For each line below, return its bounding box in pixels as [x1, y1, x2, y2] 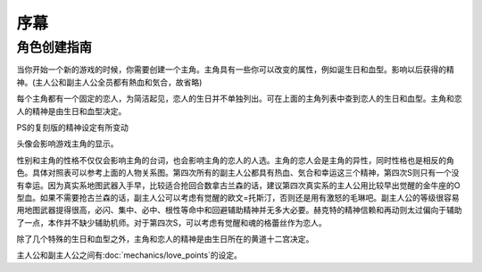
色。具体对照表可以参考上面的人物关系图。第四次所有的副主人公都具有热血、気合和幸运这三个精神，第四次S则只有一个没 [16, 168, 460, 178]
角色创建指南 [16, 39, 93, 55]
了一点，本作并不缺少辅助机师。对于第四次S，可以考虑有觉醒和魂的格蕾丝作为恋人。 [16, 217, 327, 227]
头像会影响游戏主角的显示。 [16, 138, 119, 149]
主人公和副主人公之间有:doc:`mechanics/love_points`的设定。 [16, 250, 243, 260]
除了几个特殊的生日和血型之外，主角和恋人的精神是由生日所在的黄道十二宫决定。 [16, 234, 314, 244]
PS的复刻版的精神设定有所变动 [16, 121, 129, 133]
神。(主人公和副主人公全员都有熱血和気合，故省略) [16, 77, 203, 87]
